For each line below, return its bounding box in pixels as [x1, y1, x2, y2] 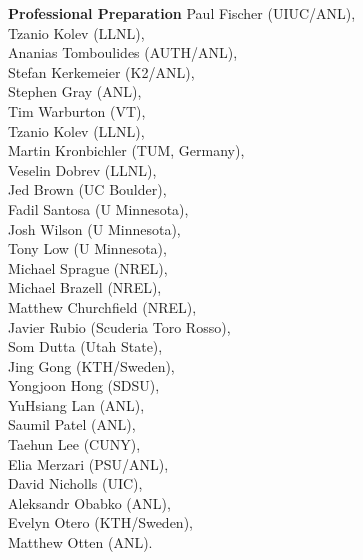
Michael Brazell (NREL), [8, 277, 162, 298]
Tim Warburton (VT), [8, 100, 146, 121]
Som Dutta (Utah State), [8, 336, 163, 357]
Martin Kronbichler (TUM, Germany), [8, 140, 245, 161]
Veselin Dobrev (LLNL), [8, 159, 157, 180]
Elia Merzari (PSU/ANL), [8, 453, 169, 474]
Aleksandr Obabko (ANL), [8, 492, 171, 513]
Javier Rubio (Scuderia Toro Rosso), [8, 316, 231, 337]
